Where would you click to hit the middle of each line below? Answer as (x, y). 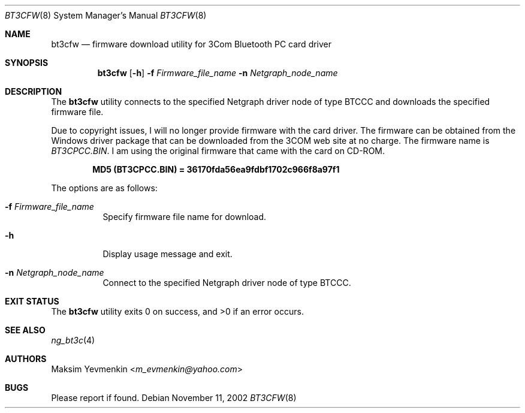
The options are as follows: (104, 188)
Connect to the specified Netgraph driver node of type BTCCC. (227, 283)
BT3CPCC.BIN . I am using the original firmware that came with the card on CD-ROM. (218, 151)
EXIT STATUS (32, 301)
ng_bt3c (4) (73, 340)
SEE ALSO (25, 330)
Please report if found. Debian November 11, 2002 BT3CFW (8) (174, 398)
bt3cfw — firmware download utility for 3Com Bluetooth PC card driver (191, 44)
